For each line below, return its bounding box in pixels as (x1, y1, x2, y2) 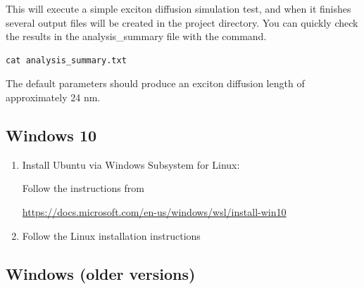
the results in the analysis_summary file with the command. (6, 29, 267, 44)
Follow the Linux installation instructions (22, 228, 201, 243)
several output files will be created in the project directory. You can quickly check (6, 15, 358, 30)
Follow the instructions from (22, 181, 144, 195)
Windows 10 (6, 124, 97, 146)
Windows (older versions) (6, 262, 196, 284)
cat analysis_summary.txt (6, 55, 127, 65)
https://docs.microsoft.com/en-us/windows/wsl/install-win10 (22, 204, 287, 219)
